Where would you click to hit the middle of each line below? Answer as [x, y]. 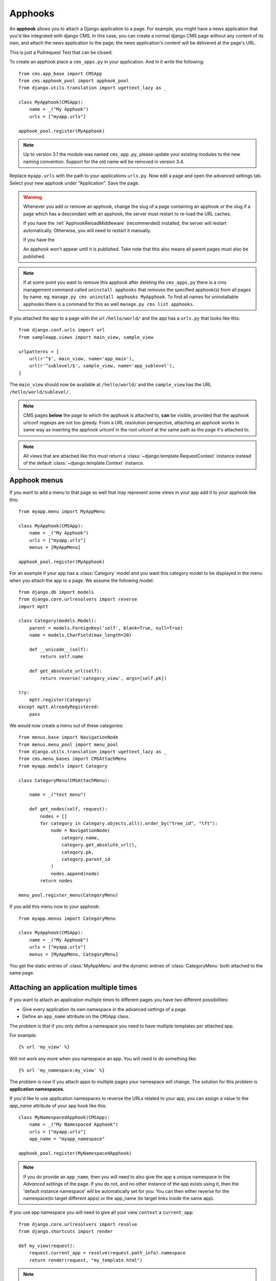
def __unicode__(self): [59, 650]
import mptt [33, 606]
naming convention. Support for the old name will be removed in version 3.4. [104, 161]
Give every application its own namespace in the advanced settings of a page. [105, 1009]
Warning [32, 197]
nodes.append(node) [75, 873]
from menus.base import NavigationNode [68, 737]
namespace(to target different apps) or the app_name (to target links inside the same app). [119, 1198]
